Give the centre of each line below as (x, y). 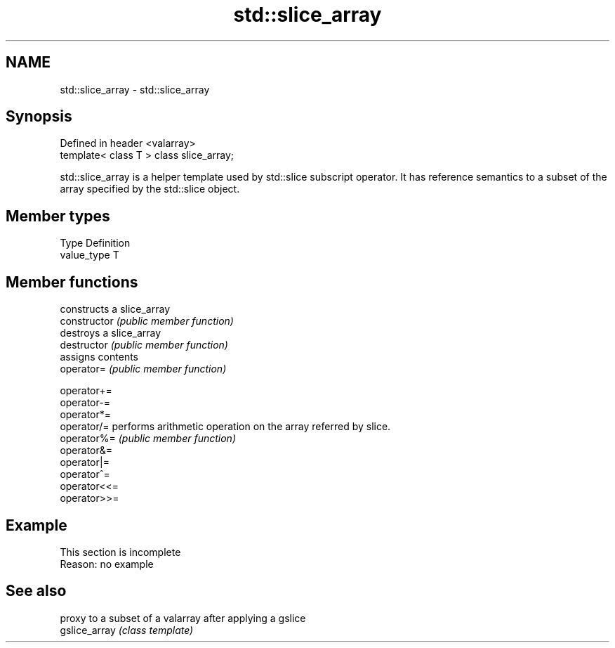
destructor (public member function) (144, 345)
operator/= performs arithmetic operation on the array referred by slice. (225, 427)
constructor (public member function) (147, 321)
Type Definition (95, 243)
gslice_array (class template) (127, 630)
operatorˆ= (85, 474)
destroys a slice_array (111, 333)
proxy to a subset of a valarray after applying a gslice (183, 618)
